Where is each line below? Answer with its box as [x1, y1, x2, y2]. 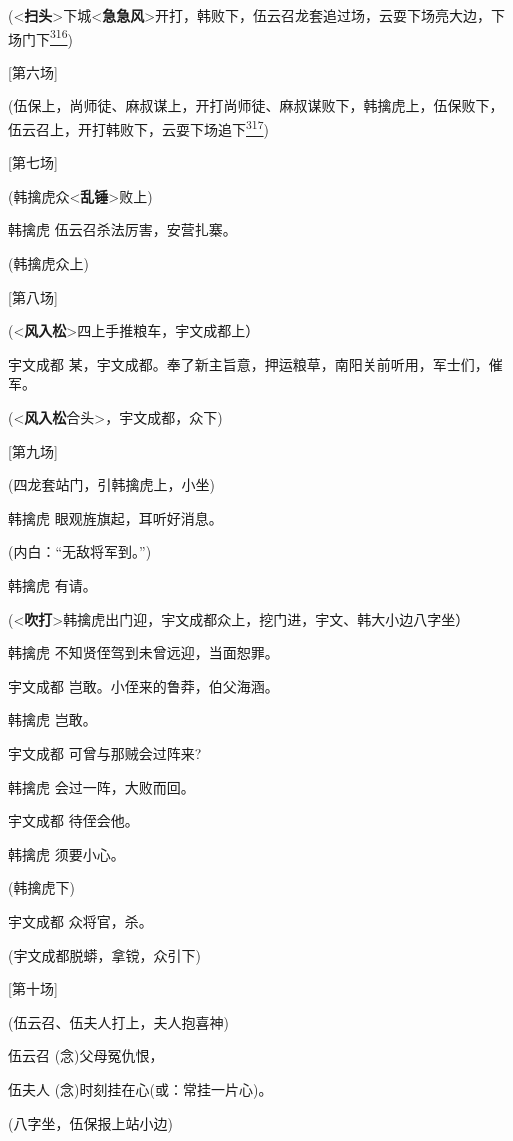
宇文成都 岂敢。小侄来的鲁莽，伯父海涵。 [8, 675, 279, 696]
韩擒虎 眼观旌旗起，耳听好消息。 [8, 507, 223, 528]
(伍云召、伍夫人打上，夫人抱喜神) [8, 1011, 229, 1032]
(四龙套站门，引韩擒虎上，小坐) [8, 474, 215, 495]
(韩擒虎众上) [8, 253, 89, 274]
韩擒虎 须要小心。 [8, 843, 125, 864]
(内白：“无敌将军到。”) [8, 541, 152, 562]
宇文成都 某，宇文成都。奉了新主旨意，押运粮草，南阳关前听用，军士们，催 [8, 353, 503, 374]
